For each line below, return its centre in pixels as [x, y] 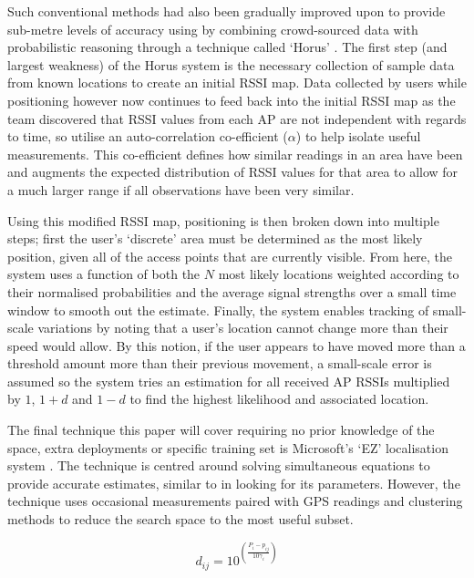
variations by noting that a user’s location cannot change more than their [243, 328]
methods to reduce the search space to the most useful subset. [180, 519]
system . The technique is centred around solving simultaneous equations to [219, 465]
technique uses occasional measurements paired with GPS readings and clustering [235, 501]
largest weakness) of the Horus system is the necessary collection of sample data [231, 64]
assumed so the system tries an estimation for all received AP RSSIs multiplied [229, 381]
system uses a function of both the [104, 274]
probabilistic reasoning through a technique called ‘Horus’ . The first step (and [227, 47]
